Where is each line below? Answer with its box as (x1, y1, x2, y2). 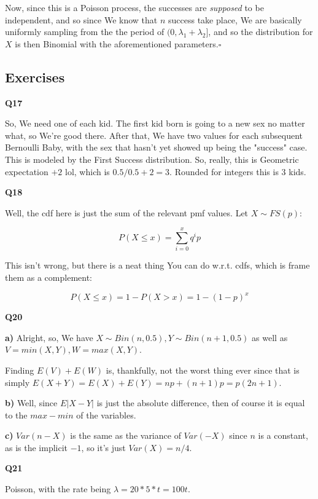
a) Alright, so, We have (5, 331, 93, 344)
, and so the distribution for (208, 25, 313, 38)
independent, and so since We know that (5, 13, 158, 26)
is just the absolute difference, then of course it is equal (96, 396, 305, 409)
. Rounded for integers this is (169, 165, 279, 178)
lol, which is (65, 165, 110, 178)
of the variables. (76, 408, 136, 421)
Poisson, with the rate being (5, 482, 111, 495)
